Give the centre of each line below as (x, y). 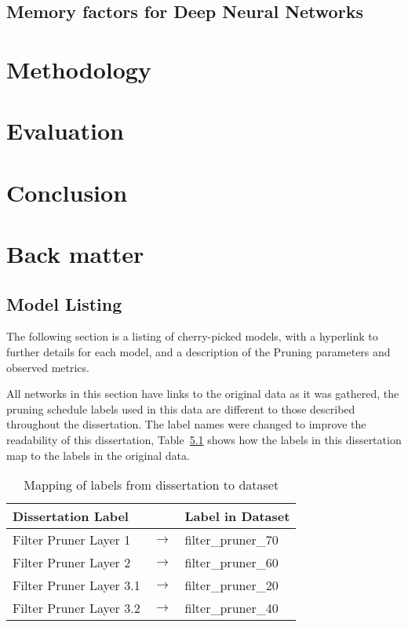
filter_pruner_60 (231, 563)
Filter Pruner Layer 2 (72, 563)
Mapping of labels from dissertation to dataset (151, 485)
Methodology (79, 69)
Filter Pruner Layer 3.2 (76, 608)
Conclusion (67, 192)
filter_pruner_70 (231, 540)
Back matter (75, 254)
